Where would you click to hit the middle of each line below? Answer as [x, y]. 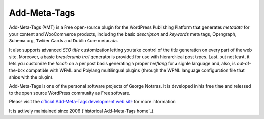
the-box [17, 70]
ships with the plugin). [31, 77]
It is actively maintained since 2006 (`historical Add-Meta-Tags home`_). [82, 111]
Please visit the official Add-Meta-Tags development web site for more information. [93, 102]
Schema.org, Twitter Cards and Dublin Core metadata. [64, 41]
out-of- [244, 63]
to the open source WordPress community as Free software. [70, 93]
